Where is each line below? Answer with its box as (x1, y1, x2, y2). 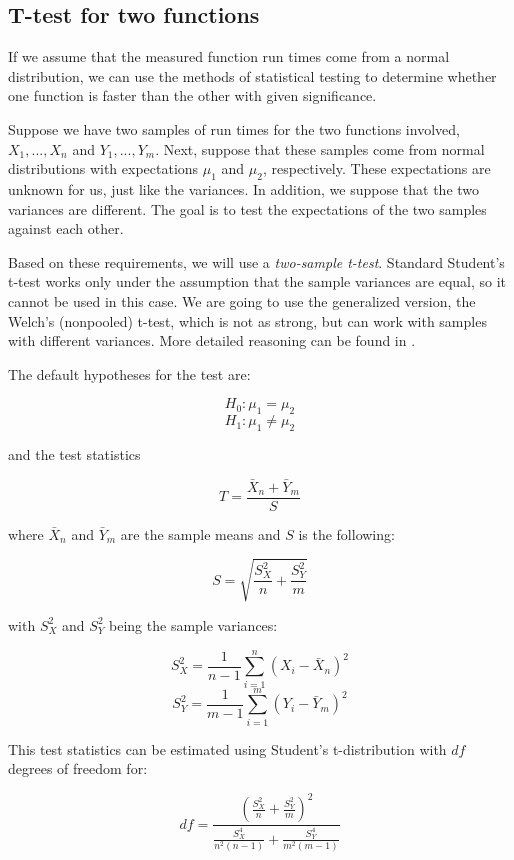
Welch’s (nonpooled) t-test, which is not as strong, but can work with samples (8, 310, 487, 331)
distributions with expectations (8, 158, 199, 179)
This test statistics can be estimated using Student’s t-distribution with (8, 738, 447, 759)
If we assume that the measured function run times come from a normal (8, 46, 450, 67)
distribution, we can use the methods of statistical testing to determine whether (8, 65, 497, 86)
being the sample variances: (109, 614, 278, 635)
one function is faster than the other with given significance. (8, 85, 377, 106)
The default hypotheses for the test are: (8, 363, 251, 384)
